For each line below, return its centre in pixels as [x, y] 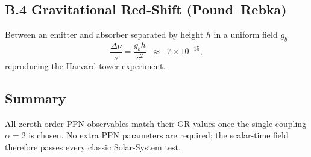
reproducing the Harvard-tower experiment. [85, 65]
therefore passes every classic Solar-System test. [93, 146]
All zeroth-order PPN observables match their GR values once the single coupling [156, 123]
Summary [36, 98]
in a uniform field [246, 35]
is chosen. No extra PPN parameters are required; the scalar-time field [159, 135]
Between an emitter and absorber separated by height [104, 35]
